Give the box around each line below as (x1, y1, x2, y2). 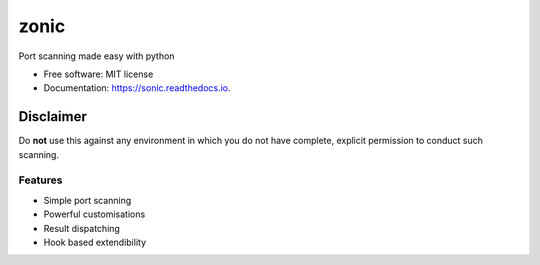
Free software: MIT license (43, 68, 154, 80)
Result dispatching (43, 222, 120, 234)
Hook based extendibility (43, 236, 147, 248)
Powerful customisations (43, 208, 146, 220)
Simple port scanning (43, 194, 132, 206)
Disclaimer (18, 108, 87, 125)
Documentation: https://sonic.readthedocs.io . (43, 82, 231, 94)
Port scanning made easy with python (18, 50, 175, 62)
